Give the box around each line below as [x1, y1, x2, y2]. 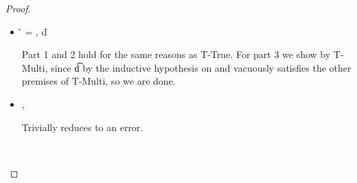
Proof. [5, 1, 31, 15]
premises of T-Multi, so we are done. [21, 74, 176, 88]
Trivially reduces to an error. [21, 119, 143, 134]
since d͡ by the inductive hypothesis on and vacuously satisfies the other [51, 60, 352, 74]
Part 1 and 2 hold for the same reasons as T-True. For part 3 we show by [21, 47, 331, 61]
